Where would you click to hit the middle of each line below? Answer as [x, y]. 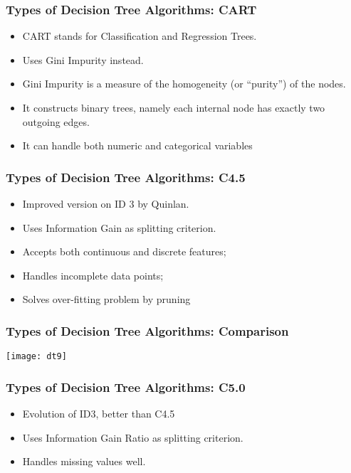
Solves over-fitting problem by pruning [106, 299]
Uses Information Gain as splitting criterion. [119, 227]
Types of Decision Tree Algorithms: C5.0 [126, 387]
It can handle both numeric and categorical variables [137, 145]
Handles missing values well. [84, 461]
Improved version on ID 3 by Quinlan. [106, 203]
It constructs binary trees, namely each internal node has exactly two [174, 107]
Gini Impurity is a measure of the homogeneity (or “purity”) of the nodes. [184, 84]
